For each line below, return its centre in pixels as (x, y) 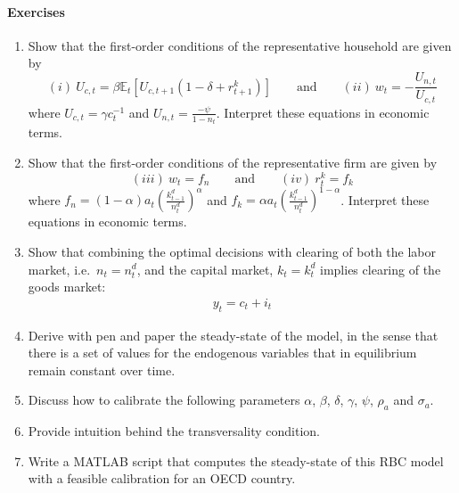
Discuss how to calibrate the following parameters (164, 400)
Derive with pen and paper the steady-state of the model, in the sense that (233, 335)
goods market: (67, 287)
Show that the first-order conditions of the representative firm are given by (233, 162)
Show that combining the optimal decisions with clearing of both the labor (232, 251)
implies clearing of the (381, 269)
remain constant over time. (102, 370)
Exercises (36, 11)
